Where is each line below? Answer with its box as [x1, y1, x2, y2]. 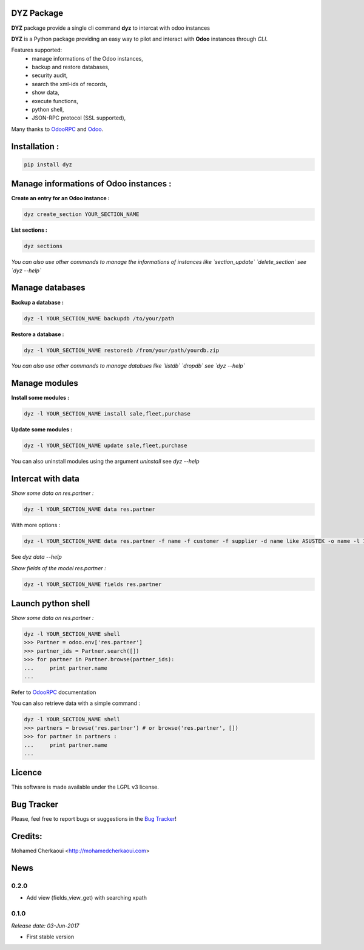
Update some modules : [11, 426, 73, 433]
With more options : [11, 522, 61, 529]
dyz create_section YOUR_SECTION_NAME [24, 211, 140, 218]
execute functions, [32, 97, 78, 104]
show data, [32, 89, 60, 96]
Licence [11, 767, 42, 778]
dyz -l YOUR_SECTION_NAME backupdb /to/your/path [24, 315, 175, 322]
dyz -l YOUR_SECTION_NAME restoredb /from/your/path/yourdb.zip [24, 346, 220, 354]
